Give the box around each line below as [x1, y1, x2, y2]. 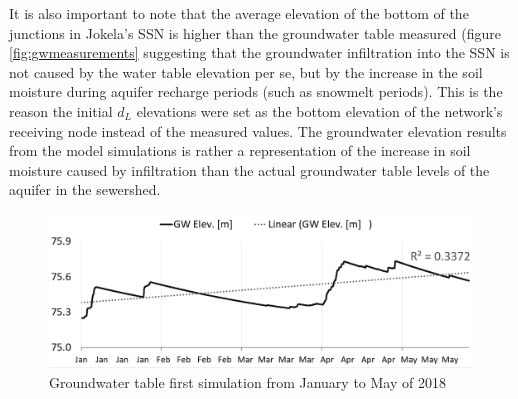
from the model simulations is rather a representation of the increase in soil [9, 140, 471, 161]
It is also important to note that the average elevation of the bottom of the [9, 3, 469, 23]
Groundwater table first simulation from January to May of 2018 [49, 371, 446, 392]
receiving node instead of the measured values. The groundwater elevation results [9, 120, 507, 141]
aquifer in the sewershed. [9, 179, 161, 200]
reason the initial [9, 100, 113, 121]
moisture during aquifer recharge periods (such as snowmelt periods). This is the [9, 81, 503, 102]
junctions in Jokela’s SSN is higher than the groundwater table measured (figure [9, 22, 501, 43]
